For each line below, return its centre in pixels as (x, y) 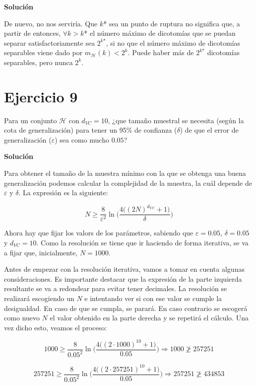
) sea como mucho (82, 139)
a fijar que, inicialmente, (41, 252)
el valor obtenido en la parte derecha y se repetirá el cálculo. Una (149, 318)
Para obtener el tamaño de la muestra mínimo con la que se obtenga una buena (125, 173)
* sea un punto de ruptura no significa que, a (172, 23)
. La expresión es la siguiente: (63, 193)
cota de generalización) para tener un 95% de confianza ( (91, 130)
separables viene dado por (43, 52)
